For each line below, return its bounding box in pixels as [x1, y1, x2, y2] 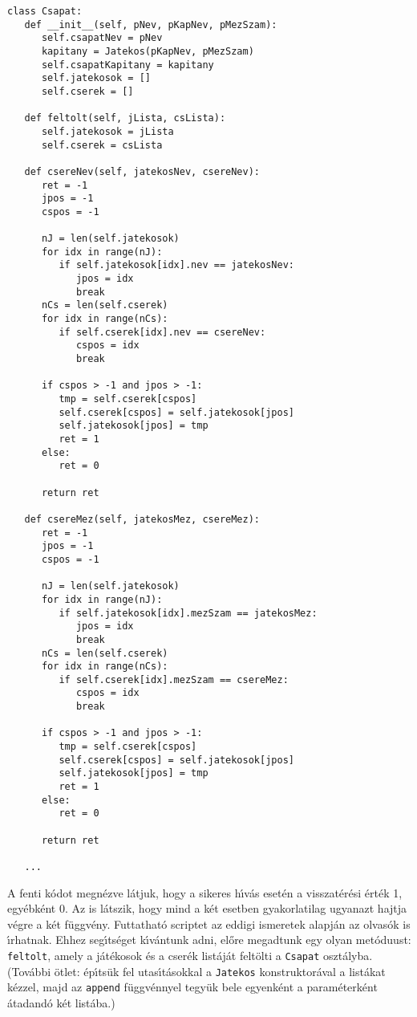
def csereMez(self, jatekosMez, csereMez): [24, 513, 260, 525]
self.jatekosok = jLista [41, 125, 174, 137]
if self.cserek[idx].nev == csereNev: [59, 326, 266, 338]
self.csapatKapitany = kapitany [41, 59, 214, 71]
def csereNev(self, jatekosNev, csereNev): [24, 165, 260, 177]
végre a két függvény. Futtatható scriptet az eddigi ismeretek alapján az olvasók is [7, 915, 411, 932]
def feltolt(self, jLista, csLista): [24, 112, 226, 124]
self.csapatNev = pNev [41, 32, 163, 44]
